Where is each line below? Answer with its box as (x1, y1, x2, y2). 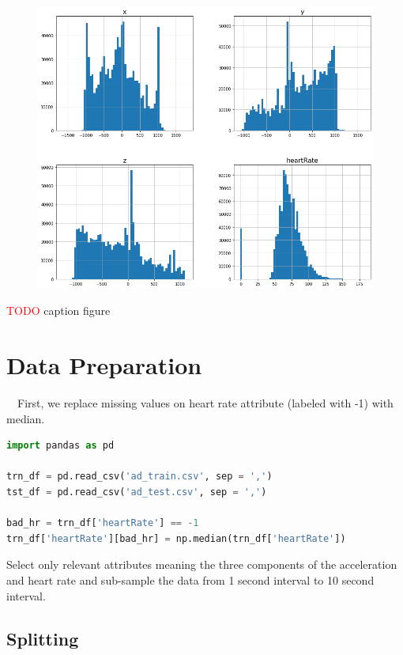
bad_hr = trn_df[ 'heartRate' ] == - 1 (6, 517, 199, 529)
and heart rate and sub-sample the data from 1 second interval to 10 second (6, 572, 375, 589)
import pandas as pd (6, 440, 115, 452)
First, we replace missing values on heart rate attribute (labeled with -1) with (17, 395, 394, 411)
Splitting (6, 626, 79, 650)
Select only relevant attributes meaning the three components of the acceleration (6, 556, 397, 573)
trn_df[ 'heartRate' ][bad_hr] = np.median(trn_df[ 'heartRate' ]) (6, 532, 346, 544)
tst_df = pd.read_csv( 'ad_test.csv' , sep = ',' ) (6, 487, 267, 498)
